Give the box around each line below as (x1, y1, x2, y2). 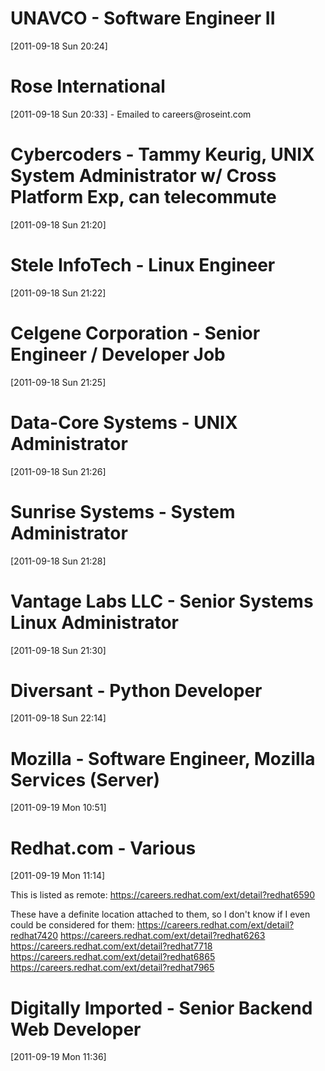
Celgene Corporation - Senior (10, 322, 261, 344)
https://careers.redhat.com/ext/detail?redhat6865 (10, 951, 216, 963)
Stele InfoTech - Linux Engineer (10, 254, 276, 276)
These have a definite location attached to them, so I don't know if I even (10, 908, 311, 921)
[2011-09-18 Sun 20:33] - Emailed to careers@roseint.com (10, 108, 252, 120)
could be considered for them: (10, 919, 135, 931)
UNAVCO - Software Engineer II (10, 7, 276, 30)
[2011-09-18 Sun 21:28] (10, 555, 107, 567)
